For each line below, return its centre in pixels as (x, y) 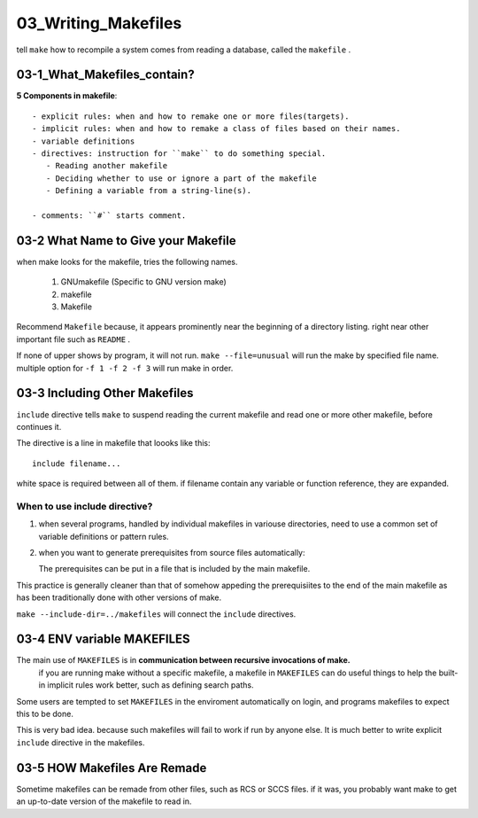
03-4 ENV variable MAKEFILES (103, 639)
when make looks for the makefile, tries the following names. (127, 261)
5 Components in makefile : (67, 96)
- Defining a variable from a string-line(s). (149, 191)
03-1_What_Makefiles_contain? (105, 75)
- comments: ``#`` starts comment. (109, 215)
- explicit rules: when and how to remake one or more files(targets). (191, 116)
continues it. (39, 426)
